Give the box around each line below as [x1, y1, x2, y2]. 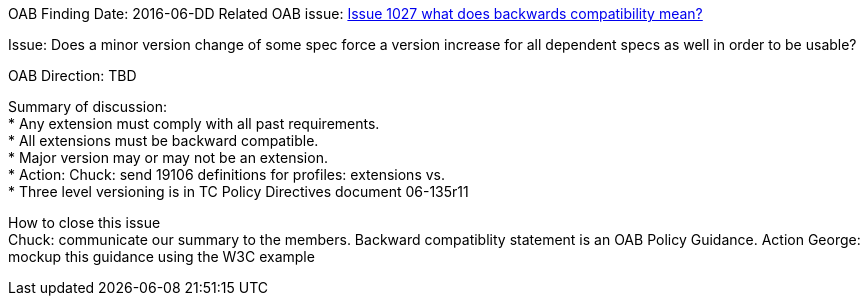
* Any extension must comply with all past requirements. [8, 115, 380, 132]
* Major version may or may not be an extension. [8, 149, 328, 166]
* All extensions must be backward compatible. [8, 132, 319, 149]
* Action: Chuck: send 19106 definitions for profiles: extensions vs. [8, 166, 446, 183]
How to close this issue [8, 214, 161, 231]
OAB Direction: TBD [8, 67, 137, 84]
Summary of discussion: [8, 98, 167, 115]
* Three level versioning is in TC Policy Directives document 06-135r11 [8, 183, 469, 200]
